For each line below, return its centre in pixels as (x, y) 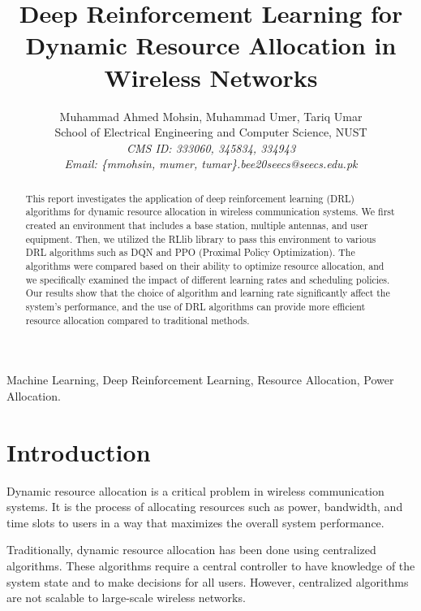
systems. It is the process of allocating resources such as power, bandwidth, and (205, 507)
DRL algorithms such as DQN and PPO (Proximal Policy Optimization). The (190, 252)
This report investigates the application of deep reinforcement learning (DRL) (190, 198)
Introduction (79, 451)
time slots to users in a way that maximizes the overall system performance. (195, 522)
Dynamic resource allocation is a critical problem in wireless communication (195, 490)
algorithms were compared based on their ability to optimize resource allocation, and (205, 265)
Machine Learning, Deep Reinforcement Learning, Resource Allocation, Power (200, 380)
